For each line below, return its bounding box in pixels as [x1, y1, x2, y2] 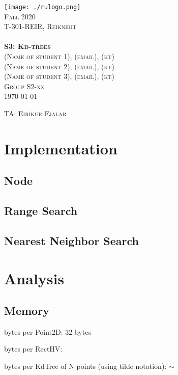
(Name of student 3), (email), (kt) [4, 71, 114, 82]
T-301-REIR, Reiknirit [4, 21, 76, 32]
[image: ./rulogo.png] [4, 4, 81, 11]
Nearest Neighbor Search [4, 232, 139, 248]
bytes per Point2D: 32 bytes [4, 326, 91, 337]
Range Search [4, 203, 78, 219]
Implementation [4, 138, 117, 158]
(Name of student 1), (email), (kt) [4, 51, 114, 62]
